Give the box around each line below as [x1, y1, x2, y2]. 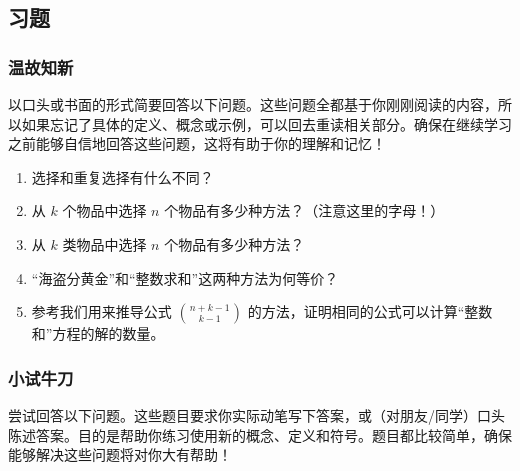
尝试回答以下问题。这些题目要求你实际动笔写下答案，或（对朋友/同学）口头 [8, 404, 505, 425]
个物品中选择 [62, 200, 147, 221]
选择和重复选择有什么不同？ [31, 166, 214, 187]
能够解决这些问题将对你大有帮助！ [8, 444, 232, 465]
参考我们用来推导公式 [31, 301, 172, 322]
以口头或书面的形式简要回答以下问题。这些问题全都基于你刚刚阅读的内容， [8, 94, 498, 114]
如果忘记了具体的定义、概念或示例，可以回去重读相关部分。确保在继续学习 [21, 113, 512, 134]
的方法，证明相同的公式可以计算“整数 [247, 301, 493, 322]
